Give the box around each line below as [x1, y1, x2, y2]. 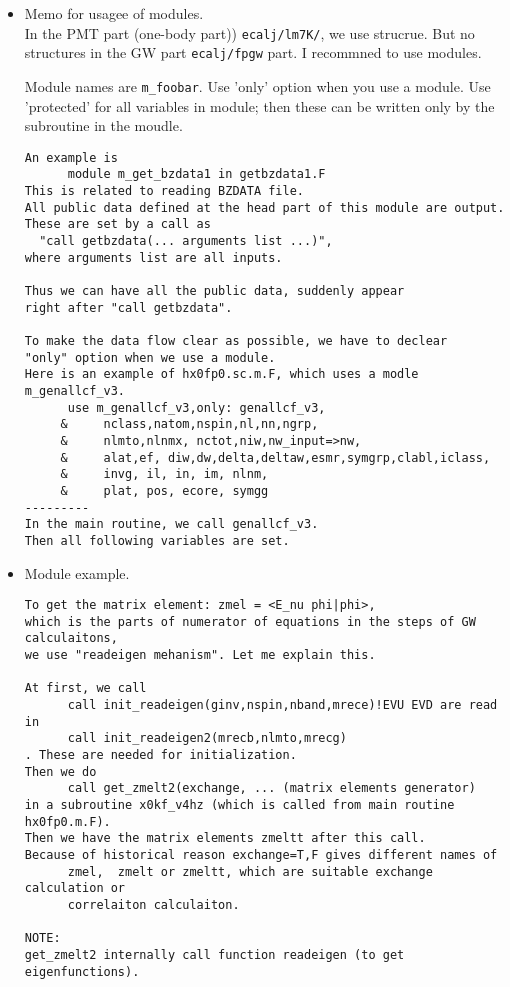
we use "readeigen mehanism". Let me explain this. [24, 648, 376, 663]
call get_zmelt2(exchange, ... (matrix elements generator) [67, 781, 476, 796]
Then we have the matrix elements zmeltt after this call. [24, 831, 426, 846]
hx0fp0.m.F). [24, 814, 111, 829]
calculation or [24, 881, 126, 896]
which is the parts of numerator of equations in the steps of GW [24, 614, 476, 629]
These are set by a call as [24, 217, 211, 232]
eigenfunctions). [24, 964, 140, 979]
